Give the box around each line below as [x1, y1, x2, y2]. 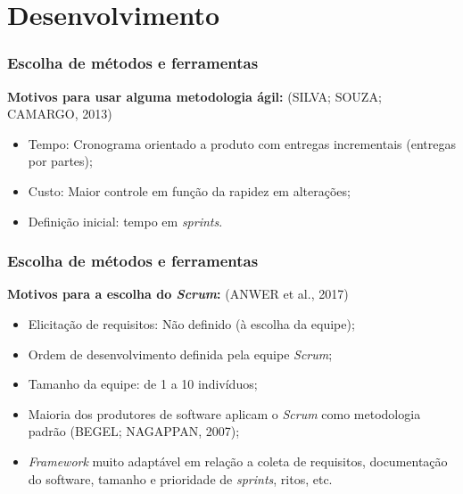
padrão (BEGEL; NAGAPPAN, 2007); [28, 422, 240, 440]
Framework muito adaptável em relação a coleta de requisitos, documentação [28, 451, 448, 470]
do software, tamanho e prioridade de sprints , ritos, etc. [28, 469, 333, 488]
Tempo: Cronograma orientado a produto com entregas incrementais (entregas [28, 134, 457, 152]
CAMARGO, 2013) [7, 104, 112, 123]
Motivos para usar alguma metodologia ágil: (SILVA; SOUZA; [7, 86, 382, 105]
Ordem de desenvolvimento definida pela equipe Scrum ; [28, 344, 333, 363]
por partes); [28, 152, 93, 170]
